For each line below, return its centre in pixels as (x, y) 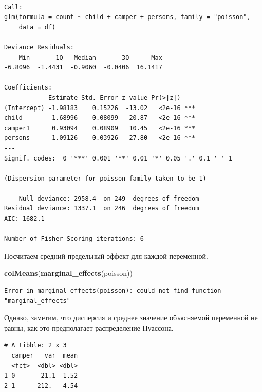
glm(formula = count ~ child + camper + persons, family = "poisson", (127, 17)
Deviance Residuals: (39, 47)
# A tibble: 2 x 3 (35, 345)
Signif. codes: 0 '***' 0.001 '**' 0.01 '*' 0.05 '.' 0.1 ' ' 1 (118, 158)
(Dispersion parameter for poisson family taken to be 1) (105, 178)
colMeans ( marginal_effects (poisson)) (68, 273)
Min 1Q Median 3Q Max (90, 57)
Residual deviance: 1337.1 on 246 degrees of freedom (102, 209)
